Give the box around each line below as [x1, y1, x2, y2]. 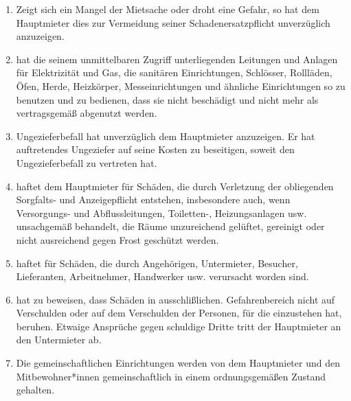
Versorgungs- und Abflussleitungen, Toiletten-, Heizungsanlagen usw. [16, 205, 307, 220]
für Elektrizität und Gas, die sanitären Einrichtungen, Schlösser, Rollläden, [16, 65, 332, 80]
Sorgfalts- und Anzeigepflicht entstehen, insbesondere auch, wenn [16, 192, 291, 207]
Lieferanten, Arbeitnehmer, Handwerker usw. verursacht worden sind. [16, 269, 309, 284]
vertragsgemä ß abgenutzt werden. [16, 106, 157, 120]
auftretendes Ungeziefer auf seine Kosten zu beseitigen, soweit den [16, 142, 295, 157]
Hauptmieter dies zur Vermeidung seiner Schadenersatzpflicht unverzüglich [16, 15, 330, 30]
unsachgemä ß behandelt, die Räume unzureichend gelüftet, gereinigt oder [16, 219, 325, 233]
